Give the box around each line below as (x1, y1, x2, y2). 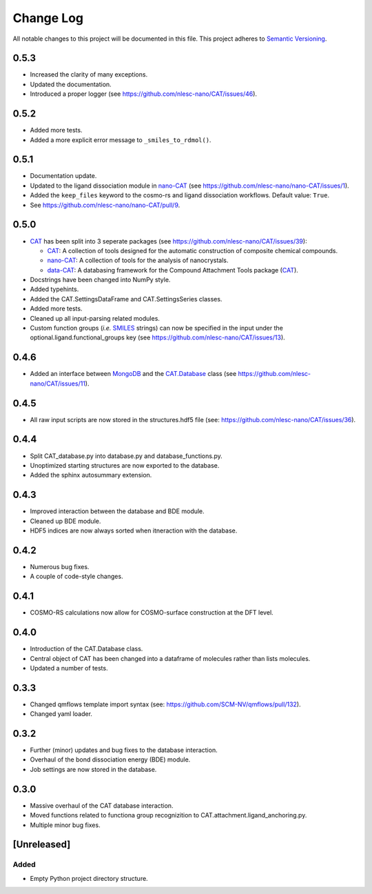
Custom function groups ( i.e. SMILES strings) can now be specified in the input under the (30, 324, 284, 332)
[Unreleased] (12, 839, 71, 851)
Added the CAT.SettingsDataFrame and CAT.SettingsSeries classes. (30, 295, 223, 303)
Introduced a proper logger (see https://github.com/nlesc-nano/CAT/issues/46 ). (30, 90, 258, 98)
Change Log (12, 10, 84, 26)
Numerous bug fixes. (30, 562, 90, 570)
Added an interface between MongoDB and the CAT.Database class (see (30, 370, 237, 378)
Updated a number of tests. (30, 664, 108, 672)
